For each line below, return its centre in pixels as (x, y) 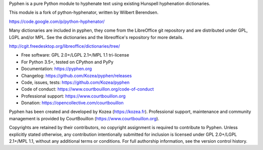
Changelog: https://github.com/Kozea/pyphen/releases (76, 75)
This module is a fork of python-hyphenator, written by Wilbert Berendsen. (84, 13)
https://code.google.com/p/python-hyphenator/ (57, 21)
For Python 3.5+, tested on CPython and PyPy (67, 62)
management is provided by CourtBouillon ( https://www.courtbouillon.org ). (84, 118)
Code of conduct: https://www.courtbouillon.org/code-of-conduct (87, 89)
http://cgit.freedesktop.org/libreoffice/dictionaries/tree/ (65, 46)
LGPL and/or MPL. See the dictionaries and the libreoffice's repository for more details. (96, 37)
